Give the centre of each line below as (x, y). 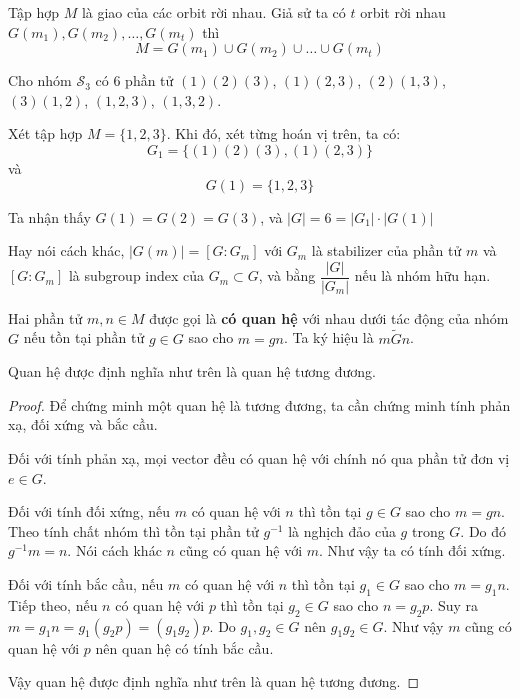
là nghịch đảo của (342, 530)
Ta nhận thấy (49, 216)
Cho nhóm (40, 80)
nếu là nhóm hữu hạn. (422, 275)
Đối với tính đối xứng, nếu (89, 511)
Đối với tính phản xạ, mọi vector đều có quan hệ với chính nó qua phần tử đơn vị (259, 458)
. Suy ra (454, 604)
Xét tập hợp (45, 133)
